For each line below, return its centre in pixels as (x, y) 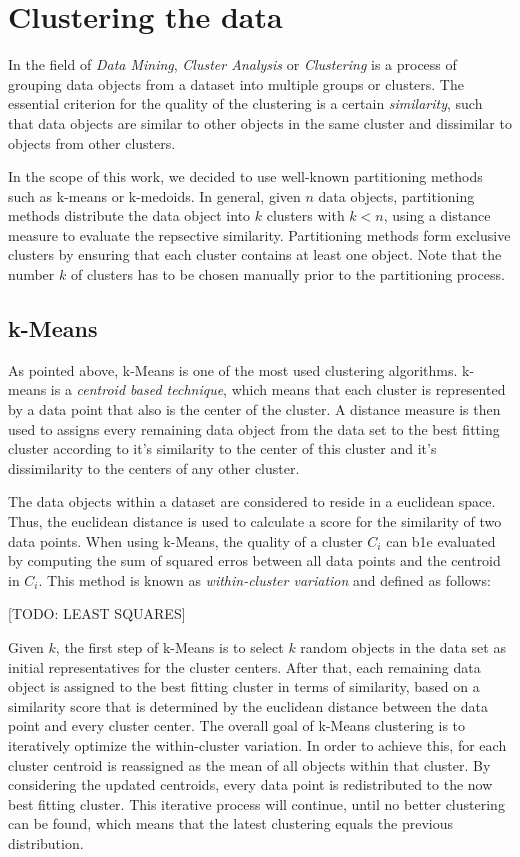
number (31, 274)
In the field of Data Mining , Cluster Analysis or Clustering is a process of (232, 64)
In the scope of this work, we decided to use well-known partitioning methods (245, 176)
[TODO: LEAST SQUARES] (97, 613)
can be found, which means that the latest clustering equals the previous (230, 823)
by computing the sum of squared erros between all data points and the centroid (254, 560)
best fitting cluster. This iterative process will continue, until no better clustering (256, 803)
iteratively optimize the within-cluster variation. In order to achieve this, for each (257, 744)
